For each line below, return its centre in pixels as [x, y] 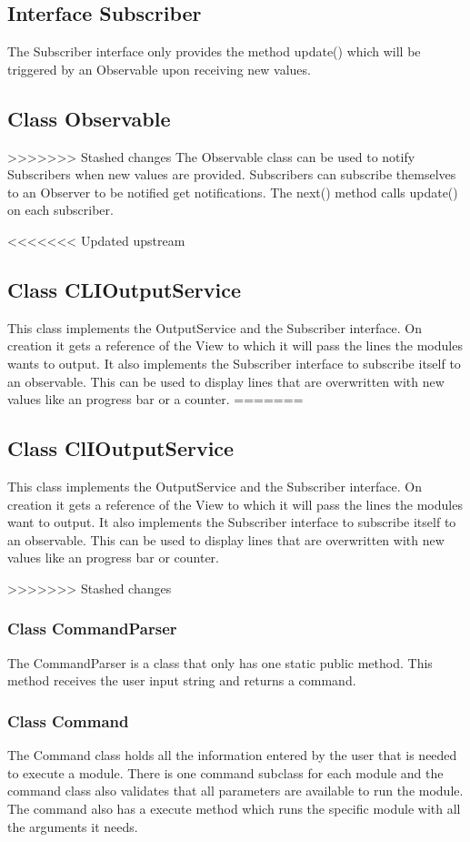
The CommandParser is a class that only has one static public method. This [220, 662]
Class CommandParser [92, 629]
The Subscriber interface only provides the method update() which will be [214, 51]
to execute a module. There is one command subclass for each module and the [225, 772]
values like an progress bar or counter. [113, 558]
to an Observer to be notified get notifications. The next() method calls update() [233, 192]
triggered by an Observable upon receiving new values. [159, 69]
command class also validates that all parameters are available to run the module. [235, 791]
